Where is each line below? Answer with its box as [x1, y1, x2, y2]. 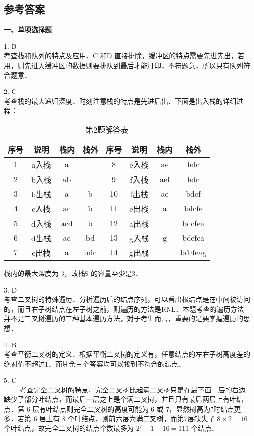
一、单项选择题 [4, 24, 52, 35]
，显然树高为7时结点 [169, 404, 234, 414]
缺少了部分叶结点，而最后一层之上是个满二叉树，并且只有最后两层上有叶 [4, 394, 236, 404]
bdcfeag [180, 247, 207, 258]
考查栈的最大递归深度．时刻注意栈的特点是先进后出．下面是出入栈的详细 [4, 95, 236, 106]
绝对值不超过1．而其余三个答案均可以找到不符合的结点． [4, 358, 185, 368]
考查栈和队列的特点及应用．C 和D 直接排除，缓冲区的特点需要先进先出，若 [4, 50, 245, 61]
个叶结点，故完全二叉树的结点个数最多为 [4, 423, 134, 433]
